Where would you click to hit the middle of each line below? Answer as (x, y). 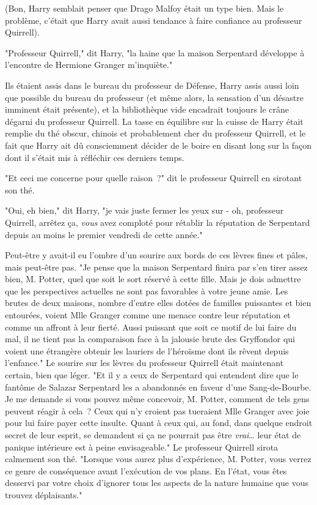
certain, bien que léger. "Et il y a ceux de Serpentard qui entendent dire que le (152, 375)
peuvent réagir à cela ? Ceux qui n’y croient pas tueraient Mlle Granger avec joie (157, 410)
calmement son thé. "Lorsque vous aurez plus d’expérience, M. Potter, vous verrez (158, 459)
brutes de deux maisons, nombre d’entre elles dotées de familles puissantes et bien (158, 303)
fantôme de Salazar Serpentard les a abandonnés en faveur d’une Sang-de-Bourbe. (158, 387)
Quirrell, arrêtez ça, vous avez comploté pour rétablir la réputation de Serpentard (158, 222)
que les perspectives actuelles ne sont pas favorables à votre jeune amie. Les (147, 290)
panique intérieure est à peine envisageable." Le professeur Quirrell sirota (142, 447)
